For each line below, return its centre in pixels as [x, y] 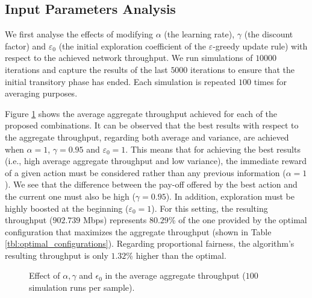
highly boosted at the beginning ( [67, 208]
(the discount [269, 34]
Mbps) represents [115, 220]
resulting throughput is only [57, 255]
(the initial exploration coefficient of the [132, 46]
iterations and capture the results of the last [86, 69]
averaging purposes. [41, 93]
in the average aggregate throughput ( [175, 275]
